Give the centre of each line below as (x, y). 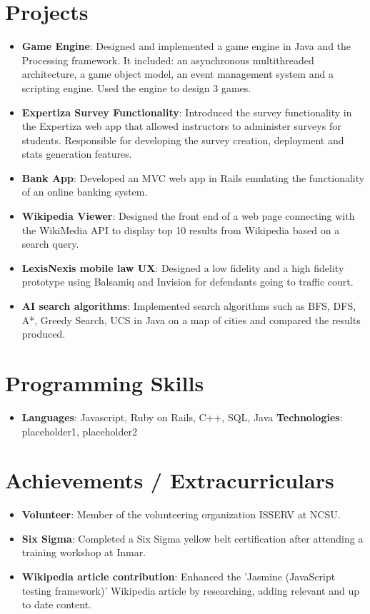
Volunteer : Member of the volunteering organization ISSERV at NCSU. (181, 514)
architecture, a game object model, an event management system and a (177, 74)
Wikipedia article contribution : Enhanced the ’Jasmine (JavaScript (179, 577)
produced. (44, 334)
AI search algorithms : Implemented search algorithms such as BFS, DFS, (189, 306)
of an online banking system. (85, 192)
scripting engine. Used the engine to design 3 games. (136, 87)
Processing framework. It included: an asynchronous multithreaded (168, 60)
